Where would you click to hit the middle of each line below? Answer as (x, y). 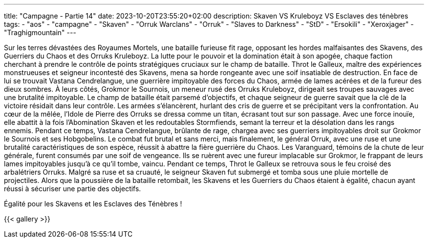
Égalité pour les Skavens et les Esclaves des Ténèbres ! (93, 204)
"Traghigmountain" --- (40, 32)
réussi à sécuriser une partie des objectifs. (73, 189)
